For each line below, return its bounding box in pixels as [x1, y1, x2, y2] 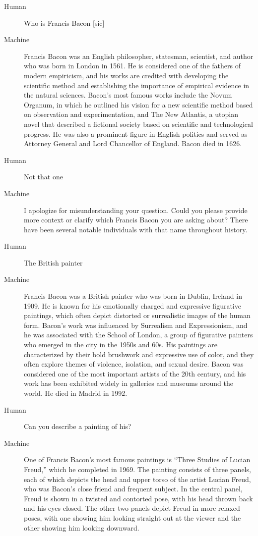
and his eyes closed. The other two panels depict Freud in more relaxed [24, 503, 240, 513]
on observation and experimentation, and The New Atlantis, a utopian [24, 109, 238, 119]
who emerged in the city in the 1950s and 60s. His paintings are [24, 339, 218, 350]
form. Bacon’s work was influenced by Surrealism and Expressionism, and [24, 320, 248, 330]
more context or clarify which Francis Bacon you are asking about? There [24, 214, 248, 225]
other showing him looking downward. [24, 522, 139, 533]
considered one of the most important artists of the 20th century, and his [24, 368, 246, 378]
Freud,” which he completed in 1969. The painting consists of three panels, [24, 464, 251, 474]
